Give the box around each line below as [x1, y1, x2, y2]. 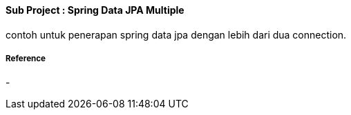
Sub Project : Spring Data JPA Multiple [6, 4, 184, 16]
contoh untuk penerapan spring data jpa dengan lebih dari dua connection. [6, 28, 347, 41]
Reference [6, 54, 46, 63]
